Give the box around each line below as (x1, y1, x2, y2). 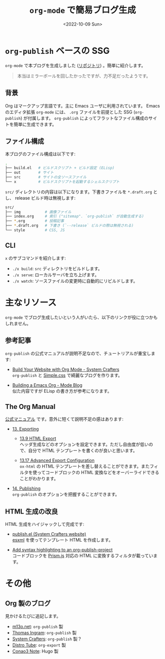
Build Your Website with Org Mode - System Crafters (12, 366, 120, 372)
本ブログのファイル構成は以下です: (5, 151, 76, 157)
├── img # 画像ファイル (5, 209, 71, 215)
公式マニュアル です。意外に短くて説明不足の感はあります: (5, 416, 124, 422)
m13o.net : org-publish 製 (12, 623, 63, 629)
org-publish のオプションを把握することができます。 (12, 491, 120, 497)
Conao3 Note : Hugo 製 (12, 648, 59, 654)
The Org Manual (5, 403, 56, 411)
